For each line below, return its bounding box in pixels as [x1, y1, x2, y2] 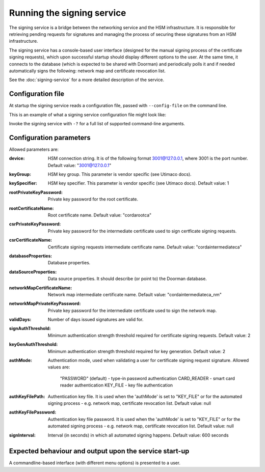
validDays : [9, 317, 31, 323]
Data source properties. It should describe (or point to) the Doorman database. [48, 276, 207, 282]
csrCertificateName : [9, 237, 53, 243]
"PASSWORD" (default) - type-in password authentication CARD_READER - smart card [60, 375, 235, 381]
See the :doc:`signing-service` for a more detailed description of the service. [9, 77, 164, 83]
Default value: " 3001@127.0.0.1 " [48, 162, 111, 168]
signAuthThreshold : [9, 326, 51, 332]
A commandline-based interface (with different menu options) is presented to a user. [9, 460, 181, 466]
